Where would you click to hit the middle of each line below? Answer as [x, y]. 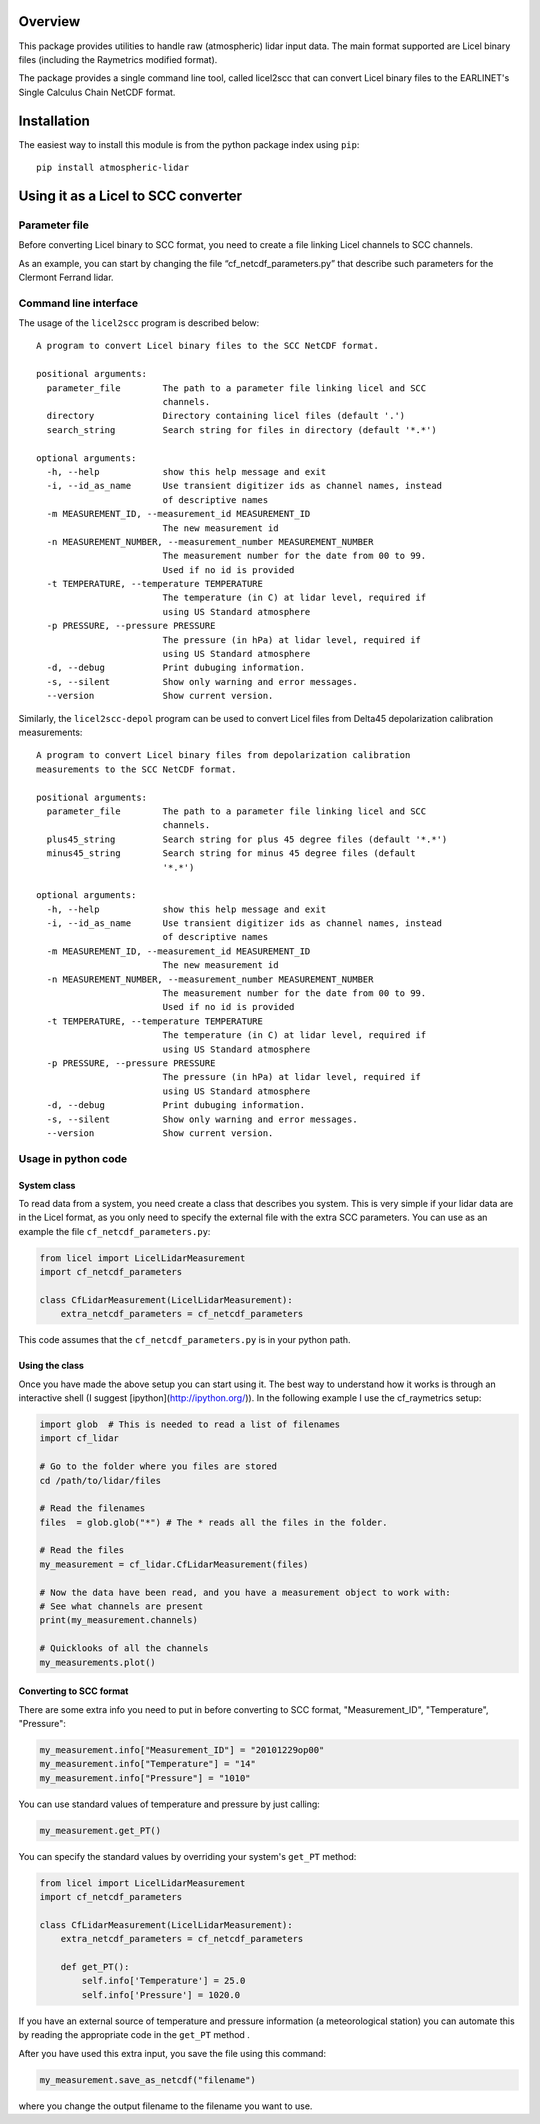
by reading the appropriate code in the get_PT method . [134, 2035]
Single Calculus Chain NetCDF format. [97, 92]
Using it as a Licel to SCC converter [130, 195]
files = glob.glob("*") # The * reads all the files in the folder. [213, 1522]
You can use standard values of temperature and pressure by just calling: [169, 1804]
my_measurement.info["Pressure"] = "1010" [145, 1778]
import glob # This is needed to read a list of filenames [190, 1424]
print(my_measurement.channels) [119, 1620]
